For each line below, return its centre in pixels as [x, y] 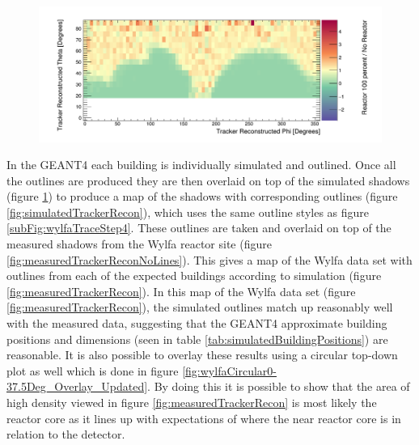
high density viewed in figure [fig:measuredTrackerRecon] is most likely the [192, 402]
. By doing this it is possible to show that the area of [279, 386]
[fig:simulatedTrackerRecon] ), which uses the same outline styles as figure [188, 212]
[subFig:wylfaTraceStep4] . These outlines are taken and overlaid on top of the [199, 228]
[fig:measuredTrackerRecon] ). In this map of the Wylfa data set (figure [181, 291]
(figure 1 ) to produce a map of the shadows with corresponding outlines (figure [202, 196]
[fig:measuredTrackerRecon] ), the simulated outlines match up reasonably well [200, 307]
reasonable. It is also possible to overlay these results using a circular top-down [202, 355]
